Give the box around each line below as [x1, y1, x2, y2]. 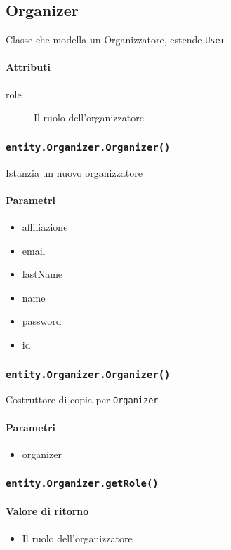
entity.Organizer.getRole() [6, 478, 159, 490]
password [22, 314, 62, 328]
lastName [22, 267, 63, 281]
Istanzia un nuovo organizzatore [6, 165, 143, 180]
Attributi [6, 60, 51, 74]
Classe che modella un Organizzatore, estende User [6, 32, 225, 47]
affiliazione [22, 220, 68, 234]
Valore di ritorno [6, 504, 89, 518]
